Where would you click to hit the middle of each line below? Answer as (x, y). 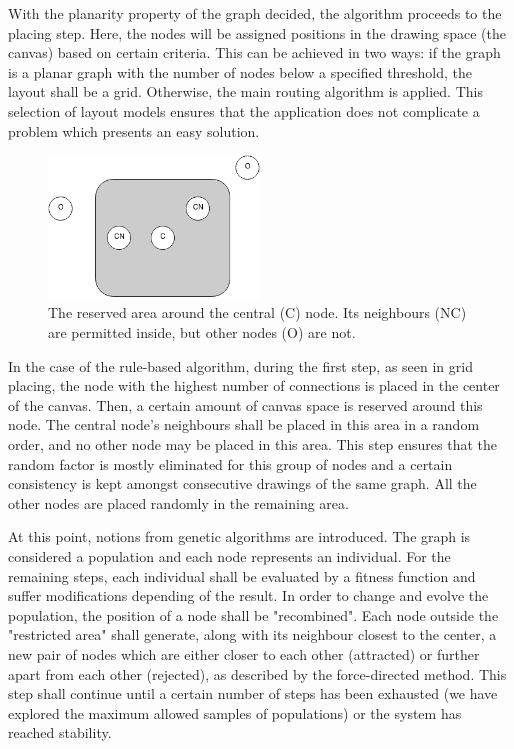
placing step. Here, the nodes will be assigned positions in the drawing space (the (257, 32)
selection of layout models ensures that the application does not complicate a (244, 110)
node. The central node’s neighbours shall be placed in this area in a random (244, 424)
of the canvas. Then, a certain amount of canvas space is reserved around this (245, 404)
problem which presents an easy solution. (134, 130)
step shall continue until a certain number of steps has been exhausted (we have (253, 693)
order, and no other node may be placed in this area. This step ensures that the (253, 443)
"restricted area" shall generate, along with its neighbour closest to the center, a (252, 634)
